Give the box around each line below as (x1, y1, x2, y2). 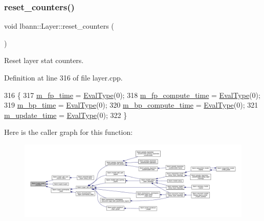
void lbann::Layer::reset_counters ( (4, 21, 114, 31)
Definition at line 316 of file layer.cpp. (4, 72, 123, 83)
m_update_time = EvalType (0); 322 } (4, 109, 127, 120)
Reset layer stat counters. (4, 55, 84, 66)
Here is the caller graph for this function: (4, 127, 133, 137)
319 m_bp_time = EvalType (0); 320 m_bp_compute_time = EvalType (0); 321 (4, 99, 258, 110)
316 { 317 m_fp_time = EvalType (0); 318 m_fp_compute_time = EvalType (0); (4, 89, 260, 100)
